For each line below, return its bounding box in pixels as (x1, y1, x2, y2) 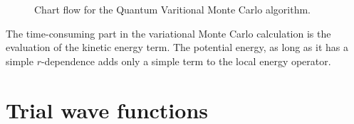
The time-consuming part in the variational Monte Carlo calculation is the (6, 26, 331, 40)
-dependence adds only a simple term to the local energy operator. (41, 53, 331, 68)
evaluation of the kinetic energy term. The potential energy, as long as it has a (6, 40, 348, 55)
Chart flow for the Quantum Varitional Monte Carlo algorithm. (34, 2, 311, 16)
